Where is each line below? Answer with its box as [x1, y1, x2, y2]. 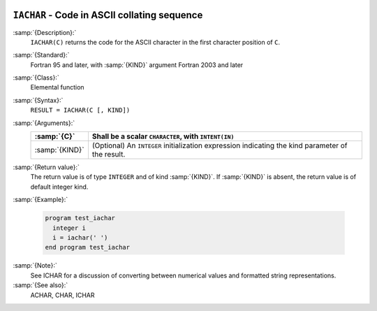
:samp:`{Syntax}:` [13, 96, 64, 104]
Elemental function [30, 83, 84, 92]
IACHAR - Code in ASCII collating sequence [13, 9, 203, 21]
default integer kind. [30, 182, 89, 191]
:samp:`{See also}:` [13, 281, 68, 289]
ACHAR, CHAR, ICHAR [30, 291, 95, 299]
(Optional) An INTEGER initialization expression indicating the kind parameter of [91, 140, 348, 150]
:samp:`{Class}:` [13, 73, 59, 82]
